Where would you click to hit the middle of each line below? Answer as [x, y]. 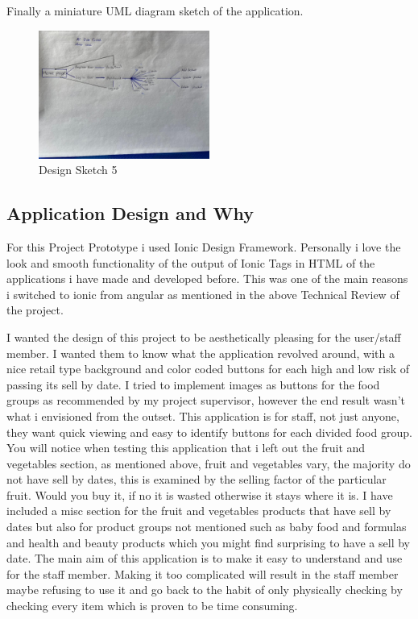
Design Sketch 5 [78, 170]
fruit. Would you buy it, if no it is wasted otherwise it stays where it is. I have [200, 494]
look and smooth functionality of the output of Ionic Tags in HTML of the [191, 262]
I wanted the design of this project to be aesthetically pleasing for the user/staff [204, 337]
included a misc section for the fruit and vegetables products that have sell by [199, 511]
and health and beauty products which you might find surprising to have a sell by [208, 542]
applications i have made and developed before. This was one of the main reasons [207, 278]
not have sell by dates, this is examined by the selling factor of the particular [197, 479]
